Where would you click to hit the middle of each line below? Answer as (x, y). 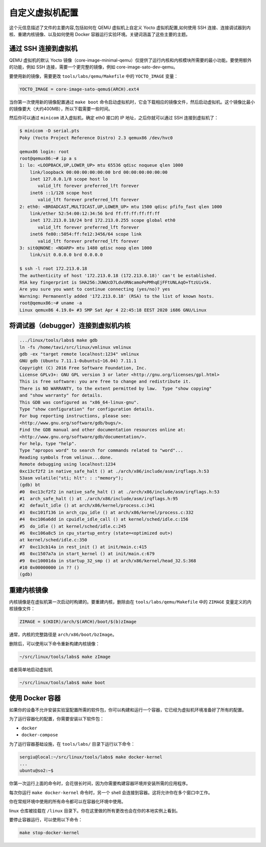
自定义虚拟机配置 (44, 13)
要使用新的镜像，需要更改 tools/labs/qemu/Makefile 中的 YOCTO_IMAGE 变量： (94, 76)
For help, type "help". (48, 443)
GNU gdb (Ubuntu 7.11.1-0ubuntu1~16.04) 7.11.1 (78, 361)
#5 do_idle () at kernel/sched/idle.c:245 (73, 526)
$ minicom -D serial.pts (50, 131)
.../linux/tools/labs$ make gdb (59, 340)
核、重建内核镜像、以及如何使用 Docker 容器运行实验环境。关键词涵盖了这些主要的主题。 (100, 34)
